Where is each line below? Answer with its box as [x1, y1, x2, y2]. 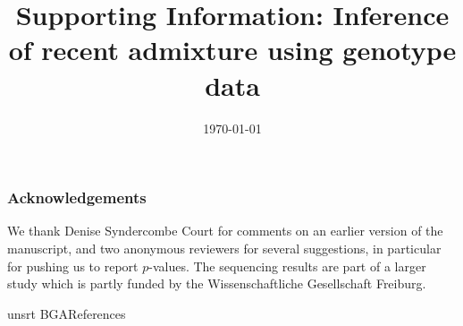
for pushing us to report [7, 256, 139, 275]
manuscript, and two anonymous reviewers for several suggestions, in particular [7, 238, 442, 257]
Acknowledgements [7, 186, 147, 209]
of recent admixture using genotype [8, 31, 457, 68]
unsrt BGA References [7, 304, 126, 322]
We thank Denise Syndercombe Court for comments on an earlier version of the [7, 221, 443, 240]
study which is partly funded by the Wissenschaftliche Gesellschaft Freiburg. [7, 274, 426, 293]
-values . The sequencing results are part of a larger [148, 256, 426, 275]
